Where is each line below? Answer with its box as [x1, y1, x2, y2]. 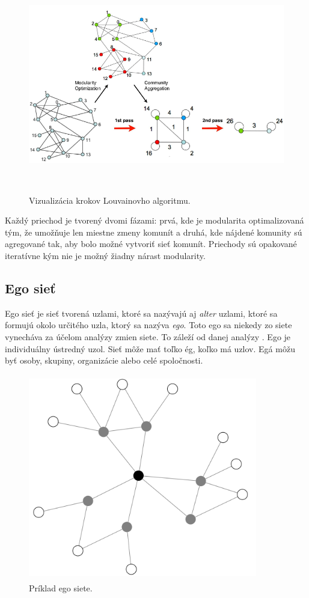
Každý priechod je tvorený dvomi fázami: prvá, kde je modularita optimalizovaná [5, 214, 304, 227]
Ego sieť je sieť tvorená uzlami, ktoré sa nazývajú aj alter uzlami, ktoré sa [5, 307, 278, 319]
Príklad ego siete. [29, 581, 93, 594]
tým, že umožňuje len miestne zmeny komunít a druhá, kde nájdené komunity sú [5, 225, 302, 238]
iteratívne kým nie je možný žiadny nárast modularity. [5, 249, 206, 262]
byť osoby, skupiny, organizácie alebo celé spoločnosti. [5, 354, 203, 367]
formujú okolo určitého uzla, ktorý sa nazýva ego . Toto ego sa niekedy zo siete [5, 319, 292, 331]
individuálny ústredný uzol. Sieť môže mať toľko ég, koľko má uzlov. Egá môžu [5, 342, 295, 355]
